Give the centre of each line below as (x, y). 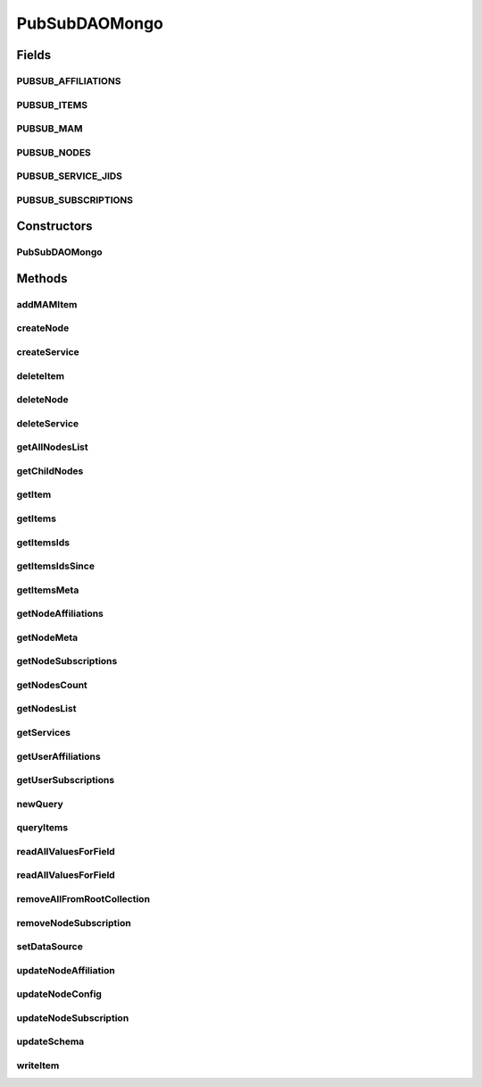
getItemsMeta (48, 590)
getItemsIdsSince (56, 566)
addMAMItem (47, 304)
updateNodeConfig (59, 994)
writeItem (38, 1066)
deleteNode (42, 400)
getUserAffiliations (59, 756)
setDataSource (50, 947)
